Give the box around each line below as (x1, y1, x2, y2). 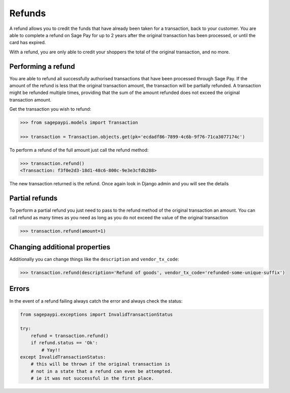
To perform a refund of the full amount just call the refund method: (9, 147, 149, 153)
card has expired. (9, 40, 46, 46)
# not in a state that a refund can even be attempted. (30, 368, 173, 374)
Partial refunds (9, 194, 58, 203)
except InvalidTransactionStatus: (20, 354, 106, 360)
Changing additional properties (9, 243, 111, 251)
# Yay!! (41, 347, 61, 353)
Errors (9, 284, 30, 293)
